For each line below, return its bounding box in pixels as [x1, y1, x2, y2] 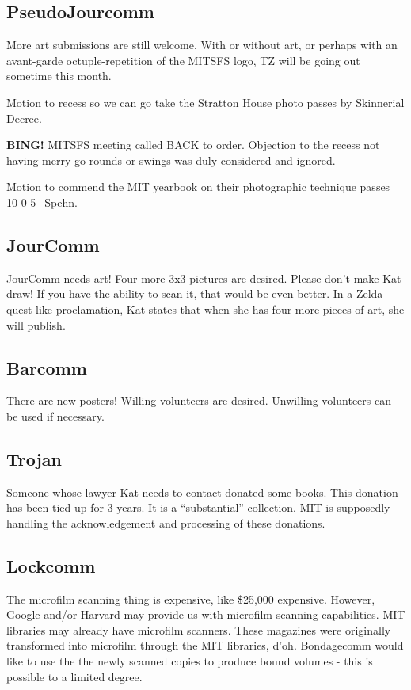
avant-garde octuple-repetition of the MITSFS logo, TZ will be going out [6, 51, 360, 68]
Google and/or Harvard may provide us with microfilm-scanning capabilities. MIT [6, 606, 405, 623]
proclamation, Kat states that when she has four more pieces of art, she [55, 300, 405, 317]
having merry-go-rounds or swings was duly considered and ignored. [6, 151, 336, 168]
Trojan [6, 446, 63, 471]
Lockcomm [6, 553, 96, 578]
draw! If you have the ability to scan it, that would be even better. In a [6, 285, 353, 302]
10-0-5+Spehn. [6, 193, 78, 210]
